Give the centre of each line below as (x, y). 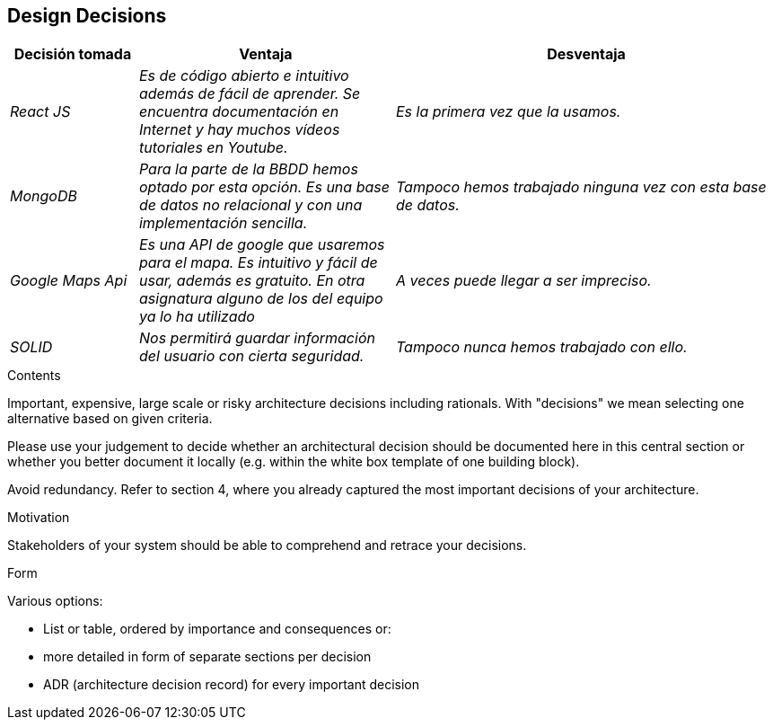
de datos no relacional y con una (250, 205)
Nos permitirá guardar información (257, 338)
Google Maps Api (69, 281)
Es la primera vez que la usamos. (508, 112)
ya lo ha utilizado (197, 317)
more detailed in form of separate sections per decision (207, 657)
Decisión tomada (73, 54)
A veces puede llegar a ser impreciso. (523, 281)
